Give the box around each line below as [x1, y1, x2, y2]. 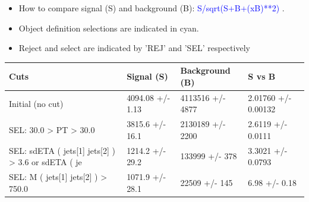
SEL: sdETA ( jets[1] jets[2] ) [9, 144, 115, 156]
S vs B [248, 70, 276, 83]
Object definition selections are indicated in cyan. [18, 21, 199, 34]
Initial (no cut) [9, 97, 64, 109]
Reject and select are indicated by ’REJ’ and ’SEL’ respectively [18, 42, 250, 54]
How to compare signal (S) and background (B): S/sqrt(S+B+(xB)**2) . [18, 2, 285, 14]
